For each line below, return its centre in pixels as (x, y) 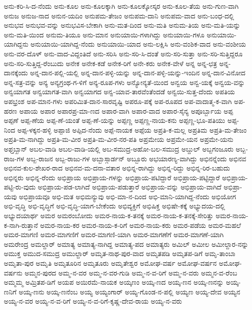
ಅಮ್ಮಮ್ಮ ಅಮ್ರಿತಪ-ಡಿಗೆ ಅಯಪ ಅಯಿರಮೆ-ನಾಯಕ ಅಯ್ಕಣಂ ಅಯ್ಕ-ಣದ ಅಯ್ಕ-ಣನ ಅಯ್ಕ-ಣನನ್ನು (114, 282)
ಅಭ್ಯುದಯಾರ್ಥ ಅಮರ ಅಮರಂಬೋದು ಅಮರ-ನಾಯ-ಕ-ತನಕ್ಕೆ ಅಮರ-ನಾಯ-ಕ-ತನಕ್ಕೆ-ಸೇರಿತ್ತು (109, 215)
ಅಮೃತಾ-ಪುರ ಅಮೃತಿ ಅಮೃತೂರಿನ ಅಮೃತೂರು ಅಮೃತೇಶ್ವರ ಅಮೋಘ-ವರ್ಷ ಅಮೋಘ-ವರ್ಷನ (110, 263)
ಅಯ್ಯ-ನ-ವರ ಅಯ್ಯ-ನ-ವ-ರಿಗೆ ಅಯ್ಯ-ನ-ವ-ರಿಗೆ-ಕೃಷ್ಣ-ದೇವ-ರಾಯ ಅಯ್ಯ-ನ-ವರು (93, 301)
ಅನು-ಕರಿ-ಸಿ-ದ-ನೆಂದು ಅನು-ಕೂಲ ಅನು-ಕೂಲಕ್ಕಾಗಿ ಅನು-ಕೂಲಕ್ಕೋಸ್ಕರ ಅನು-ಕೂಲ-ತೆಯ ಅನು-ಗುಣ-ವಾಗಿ (121, 6)
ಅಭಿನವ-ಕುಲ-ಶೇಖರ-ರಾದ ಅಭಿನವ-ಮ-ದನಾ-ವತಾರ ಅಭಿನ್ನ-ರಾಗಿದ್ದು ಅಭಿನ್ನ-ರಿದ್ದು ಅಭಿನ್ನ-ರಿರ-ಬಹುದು (117, 168)
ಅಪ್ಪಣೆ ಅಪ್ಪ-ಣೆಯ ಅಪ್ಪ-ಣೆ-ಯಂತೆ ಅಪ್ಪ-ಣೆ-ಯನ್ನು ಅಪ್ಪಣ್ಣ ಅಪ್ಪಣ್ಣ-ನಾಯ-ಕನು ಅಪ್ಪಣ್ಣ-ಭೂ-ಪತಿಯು (115, 120)
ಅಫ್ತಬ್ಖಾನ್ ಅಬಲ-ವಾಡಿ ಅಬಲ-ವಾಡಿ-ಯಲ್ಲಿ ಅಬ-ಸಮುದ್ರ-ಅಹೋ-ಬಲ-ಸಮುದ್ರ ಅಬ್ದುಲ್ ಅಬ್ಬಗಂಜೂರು (119, 148)
